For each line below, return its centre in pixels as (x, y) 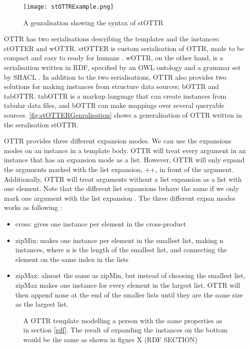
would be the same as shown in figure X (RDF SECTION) (110, 339)
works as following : (33, 207)
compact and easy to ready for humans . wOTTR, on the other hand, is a (114, 58)
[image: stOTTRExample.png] (69, 7)
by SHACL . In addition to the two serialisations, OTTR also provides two (115, 77)
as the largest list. (42, 304)
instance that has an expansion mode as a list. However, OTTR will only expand (124, 160)
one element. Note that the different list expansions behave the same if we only (122, 188)
